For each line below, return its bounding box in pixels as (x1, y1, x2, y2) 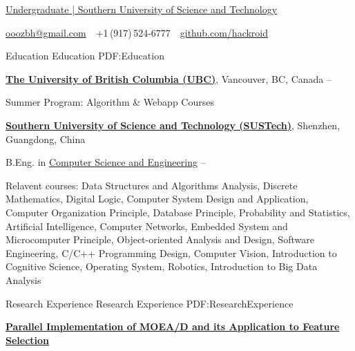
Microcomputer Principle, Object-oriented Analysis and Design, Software (6, 232, 314, 247)
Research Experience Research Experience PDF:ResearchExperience (6, 296, 294, 310)
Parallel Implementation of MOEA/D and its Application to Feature (6, 319, 340, 334)
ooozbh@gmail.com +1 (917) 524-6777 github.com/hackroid (6, 25, 269, 39)
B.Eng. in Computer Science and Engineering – (6, 155, 206, 169)
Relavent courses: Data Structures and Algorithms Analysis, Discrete (6, 178, 298, 192)
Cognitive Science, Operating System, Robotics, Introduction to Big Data (6, 259, 318, 274)
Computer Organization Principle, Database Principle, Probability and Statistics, (6, 205, 350, 219)
